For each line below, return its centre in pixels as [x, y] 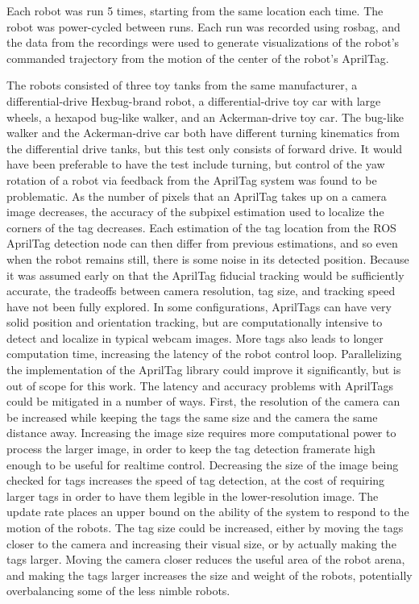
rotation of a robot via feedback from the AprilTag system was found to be [192, 179]
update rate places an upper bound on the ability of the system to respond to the [208, 512]
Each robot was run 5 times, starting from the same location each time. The [195, 10]
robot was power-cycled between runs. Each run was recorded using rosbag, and [203, 26]
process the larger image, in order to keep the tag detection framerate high [191, 449]
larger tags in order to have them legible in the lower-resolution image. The [193, 496]
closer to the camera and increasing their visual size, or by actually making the [201, 543]
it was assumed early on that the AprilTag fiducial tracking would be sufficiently [205, 275]
